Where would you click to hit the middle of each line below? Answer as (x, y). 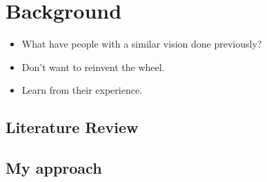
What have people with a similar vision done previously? (142, 44)
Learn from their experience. (82, 90)
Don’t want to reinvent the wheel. (93, 67)
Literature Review (72, 127)
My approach (54, 168)
